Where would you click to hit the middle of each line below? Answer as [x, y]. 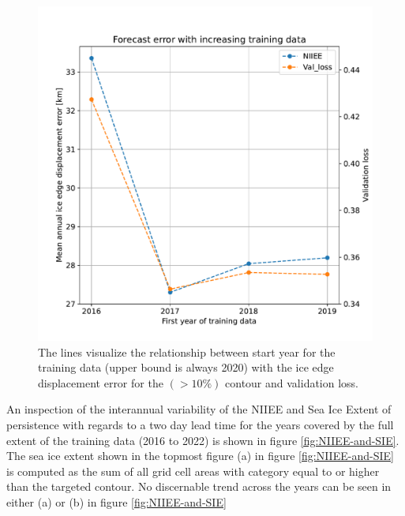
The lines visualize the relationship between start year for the [187, 351]
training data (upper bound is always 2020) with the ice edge [186, 367]
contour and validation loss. [292, 382]
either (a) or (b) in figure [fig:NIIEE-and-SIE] [116, 501]
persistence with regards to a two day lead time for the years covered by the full [200, 424]
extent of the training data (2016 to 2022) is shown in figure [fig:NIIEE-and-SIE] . [203, 440]
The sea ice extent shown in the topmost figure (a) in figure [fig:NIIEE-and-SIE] [200, 456]
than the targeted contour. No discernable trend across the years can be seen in [199, 486]
